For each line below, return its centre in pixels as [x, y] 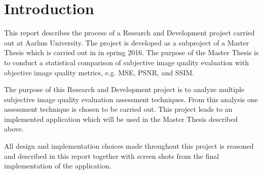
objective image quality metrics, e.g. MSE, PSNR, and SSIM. [99, 72]
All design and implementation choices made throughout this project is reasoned [129, 146]
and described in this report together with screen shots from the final [112, 156]
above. [14, 129]
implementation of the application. [58, 166]
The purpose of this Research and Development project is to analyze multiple [124, 89]
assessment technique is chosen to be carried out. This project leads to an [118, 109]
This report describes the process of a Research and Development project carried [129, 33]
